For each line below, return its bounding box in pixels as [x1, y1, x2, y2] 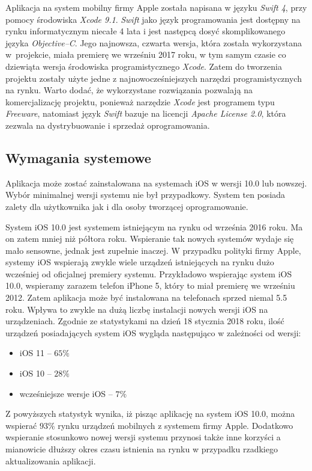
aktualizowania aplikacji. [5, 454, 96, 467]
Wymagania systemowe [5, 148, 151, 167]
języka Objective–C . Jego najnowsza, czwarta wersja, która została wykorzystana [5, 36, 302, 49]
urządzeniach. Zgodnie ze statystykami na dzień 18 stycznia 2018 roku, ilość [5, 315, 284, 327]
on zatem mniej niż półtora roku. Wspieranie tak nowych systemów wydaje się [5, 232, 294, 245]
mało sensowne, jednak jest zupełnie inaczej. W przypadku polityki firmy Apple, [5, 244, 301, 256]
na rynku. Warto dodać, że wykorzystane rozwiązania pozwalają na [5, 84, 253, 96]
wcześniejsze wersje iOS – [19, 387, 113, 399]
